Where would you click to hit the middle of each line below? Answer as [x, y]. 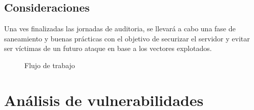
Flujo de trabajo [50, 65]
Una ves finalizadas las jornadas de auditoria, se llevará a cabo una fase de [120, 29]
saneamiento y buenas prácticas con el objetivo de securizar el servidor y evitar [127, 38]
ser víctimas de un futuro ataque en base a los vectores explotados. [108, 48]
